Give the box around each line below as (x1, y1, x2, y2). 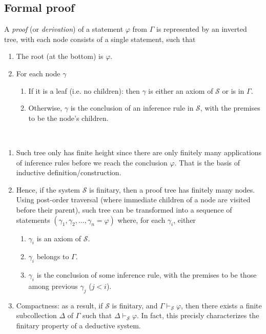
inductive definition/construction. (16, 167, 121, 178)
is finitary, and (112, 300, 158, 310)
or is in (222, 85, 244, 96)
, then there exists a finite (181, 300, 262, 310)
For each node (16, 68, 60, 78)
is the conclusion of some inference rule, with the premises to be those (36, 269, 257, 280)
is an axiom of (36, 233, 81, 243)
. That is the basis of (174, 157, 240, 168)
